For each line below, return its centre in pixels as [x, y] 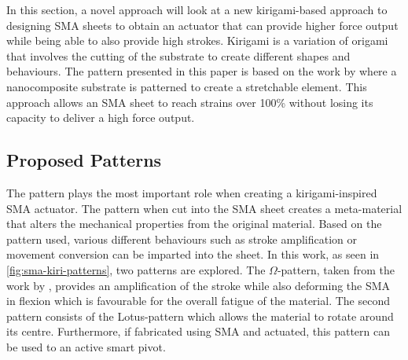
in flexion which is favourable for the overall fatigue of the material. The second [198, 301]
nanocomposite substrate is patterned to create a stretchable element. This [187, 86]
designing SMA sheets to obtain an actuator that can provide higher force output [202, 25]
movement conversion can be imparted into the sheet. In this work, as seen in [193, 254]
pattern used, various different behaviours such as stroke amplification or [182, 239]
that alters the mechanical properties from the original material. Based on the [194, 224]
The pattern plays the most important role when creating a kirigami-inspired [192, 192]
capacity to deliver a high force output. [101, 118]
